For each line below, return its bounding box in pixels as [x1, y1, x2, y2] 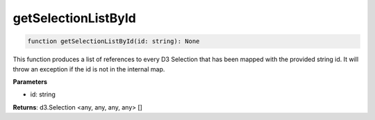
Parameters [12, 77, 48, 86]
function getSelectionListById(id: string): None [27, 37, 200, 45]
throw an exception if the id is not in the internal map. [12, 65, 165, 73]
